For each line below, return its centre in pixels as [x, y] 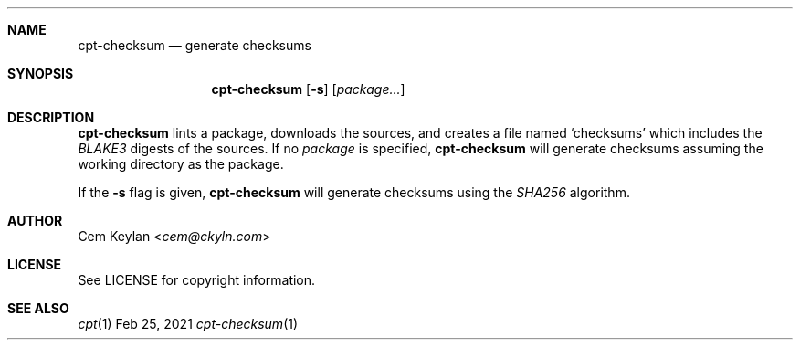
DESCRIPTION [51, 117]
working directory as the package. [181, 164]
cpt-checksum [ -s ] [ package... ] [308, 89]
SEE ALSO [38, 308]
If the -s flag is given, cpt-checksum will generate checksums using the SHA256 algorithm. [354, 192]
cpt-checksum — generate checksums [195, 45]
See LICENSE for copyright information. [197, 280]
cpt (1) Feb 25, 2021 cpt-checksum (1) [188, 324]
